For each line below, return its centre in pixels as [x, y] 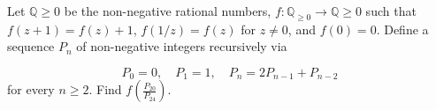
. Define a [402, 29]
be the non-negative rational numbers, [168, 11]
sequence [31, 46]
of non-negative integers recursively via [182, 46]
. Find [105, 89]
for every [31, 89]
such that [391, 11]
